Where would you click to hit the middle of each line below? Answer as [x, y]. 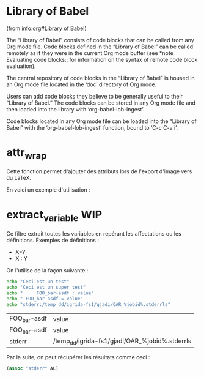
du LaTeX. [19, 178]
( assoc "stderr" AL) [33, 368]
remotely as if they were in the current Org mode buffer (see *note [90, 53]
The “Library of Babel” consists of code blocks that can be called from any [100, 40]
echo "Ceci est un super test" [46, 287]
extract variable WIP [54, 216]
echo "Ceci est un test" [38, 282]
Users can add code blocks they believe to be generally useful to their [95, 96]
